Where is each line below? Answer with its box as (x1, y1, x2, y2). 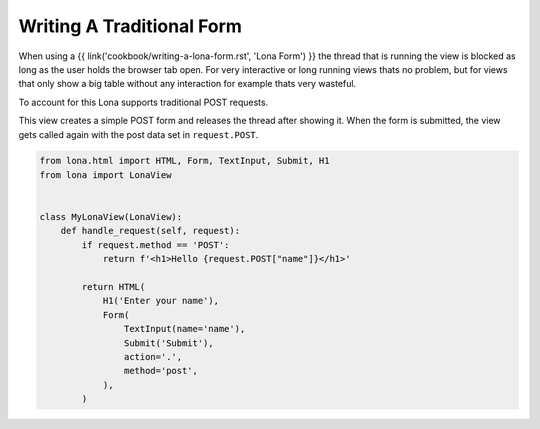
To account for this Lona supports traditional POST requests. (18, 96, 269, 108)
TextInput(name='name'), (123, 323, 246, 335)
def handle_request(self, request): (60, 225, 240, 237)
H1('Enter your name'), (102, 295, 220, 307)
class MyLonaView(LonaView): (39, 211, 183, 223)
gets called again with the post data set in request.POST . (18, 128, 259, 140)
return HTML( (81, 281, 146, 292)
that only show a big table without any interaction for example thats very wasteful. (18, 78, 357, 90)
